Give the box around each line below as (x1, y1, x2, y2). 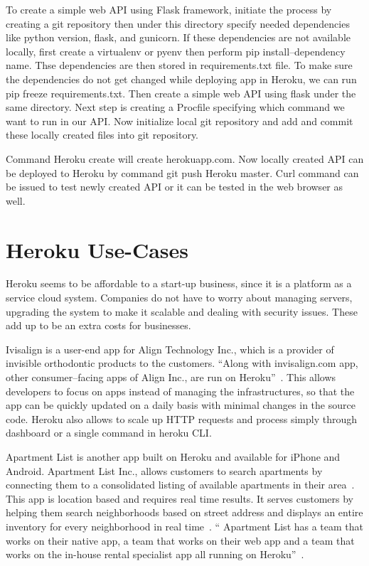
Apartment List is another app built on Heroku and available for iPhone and (6, 449, 341, 464)
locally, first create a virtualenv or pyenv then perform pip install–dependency (6, 43, 346, 58)
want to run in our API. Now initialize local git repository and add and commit (6, 113, 353, 128)
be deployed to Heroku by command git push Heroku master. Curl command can (6, 165, 359, 180)
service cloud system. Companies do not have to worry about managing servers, (6, 290, 353, 305)
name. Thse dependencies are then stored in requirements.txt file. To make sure (6, 58, 353, 73)
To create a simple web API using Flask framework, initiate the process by (6, 2, 332, 16)
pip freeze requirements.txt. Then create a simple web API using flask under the (6, 85, 356, 100)
